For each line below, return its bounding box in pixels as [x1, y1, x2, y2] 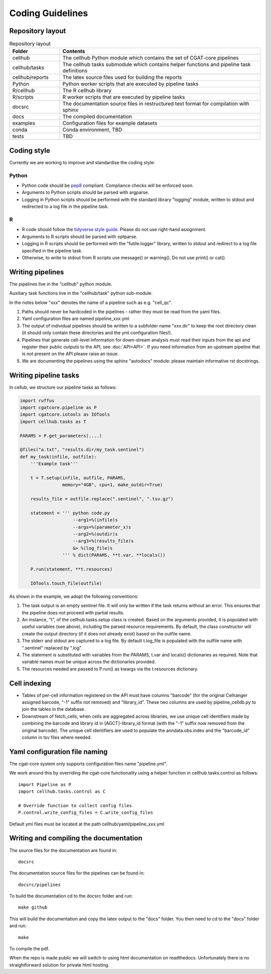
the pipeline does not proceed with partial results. [22, 609, 125, 615]
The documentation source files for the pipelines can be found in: [9, 870, 145, 876]
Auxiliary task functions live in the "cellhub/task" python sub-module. [9, 290, 153, 296]
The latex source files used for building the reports [62, 74, 182, 81]
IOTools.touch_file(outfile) [30, 580, 102, 586]
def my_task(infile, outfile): [20, 454, 97, 460]
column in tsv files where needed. [22, 734, 92, 740]
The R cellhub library [62, 87, 112, 94]
